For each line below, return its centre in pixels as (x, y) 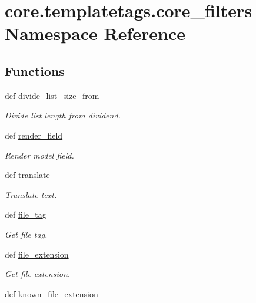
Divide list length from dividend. (63, 115)
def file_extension (37, 254)
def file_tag (26, 214)
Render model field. (39, 155)
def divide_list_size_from (52, 95)
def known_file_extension (51, 293)
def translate (27, 175)
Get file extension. (38, 274)
